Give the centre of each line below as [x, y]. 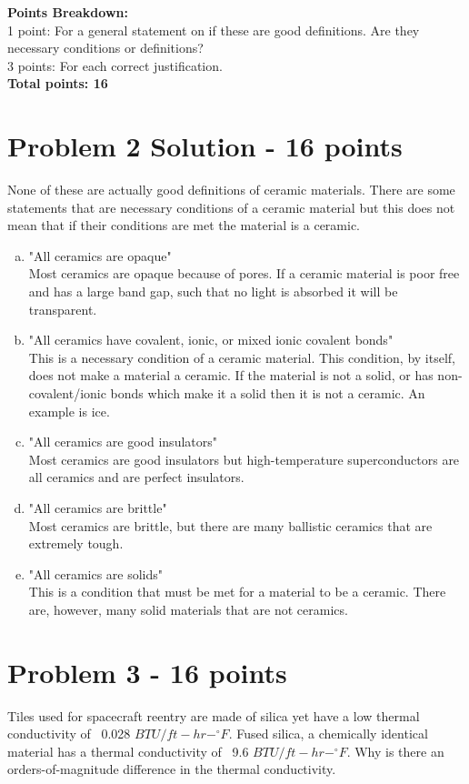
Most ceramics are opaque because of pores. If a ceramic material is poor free [244, 273]
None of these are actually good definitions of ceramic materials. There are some [231, 190]
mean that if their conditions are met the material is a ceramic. [184, 225]
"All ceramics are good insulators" [123, 442]
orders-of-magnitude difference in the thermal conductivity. [172, 769]
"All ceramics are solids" [96, 573]
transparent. [63, 309]
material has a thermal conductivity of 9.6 [128, 751]
